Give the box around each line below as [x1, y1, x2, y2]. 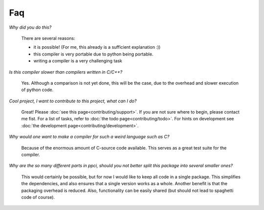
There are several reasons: [21, 35, 75, 41]
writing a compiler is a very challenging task [33, 58, 122, 64]
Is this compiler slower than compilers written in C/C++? [9, 69, 123, 75]
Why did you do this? [9, 24, 52, 30]
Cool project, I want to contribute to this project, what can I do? [9, 98, 137, 104]
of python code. [21, 87, 54, 93]
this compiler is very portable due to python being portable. [33, 51, 154, 57]
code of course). [21, 194, 55, 200]
